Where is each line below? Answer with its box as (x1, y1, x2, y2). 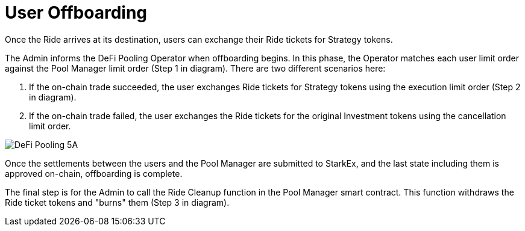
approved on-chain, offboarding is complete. (5, 168, 183, 179)
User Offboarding (5, 2, 148, 23)
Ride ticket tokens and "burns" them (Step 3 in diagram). (5, 197, 230, 208)
